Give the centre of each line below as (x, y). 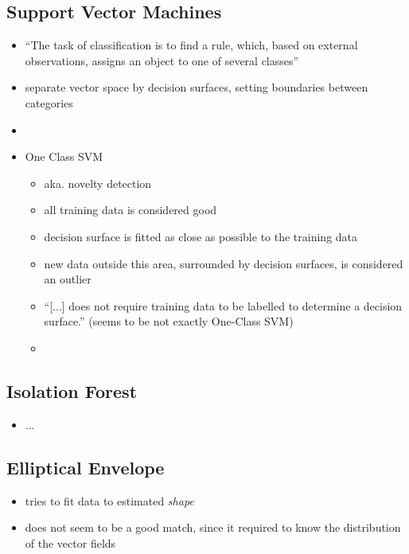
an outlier (68, 279)
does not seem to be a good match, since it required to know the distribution (213, 527)
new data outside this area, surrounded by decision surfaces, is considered (224, 263)
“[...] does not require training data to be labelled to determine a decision (223, 305)
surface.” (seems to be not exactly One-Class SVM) (169, 321)
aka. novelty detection (98, 183)
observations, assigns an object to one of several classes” (162, 60)
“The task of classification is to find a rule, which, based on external (191, 45)
